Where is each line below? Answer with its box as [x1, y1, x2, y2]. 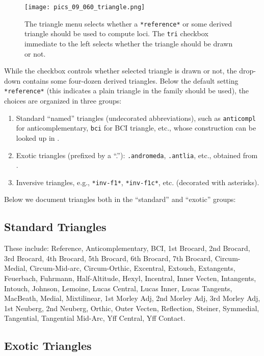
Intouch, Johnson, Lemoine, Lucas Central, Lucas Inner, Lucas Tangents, [4, 283, 232, 293]
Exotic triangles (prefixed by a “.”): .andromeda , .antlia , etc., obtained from [16, 149, 258, 160]
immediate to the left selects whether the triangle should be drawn [24, 38, 233, 48]
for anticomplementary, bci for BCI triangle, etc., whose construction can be [16, 122, 256, 133]
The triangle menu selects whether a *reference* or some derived [24, 18, 232, 29]
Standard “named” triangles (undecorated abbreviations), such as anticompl [16, 112, 256, 123]
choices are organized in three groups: [4, 95, 122, 106]
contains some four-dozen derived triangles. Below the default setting [22, 75, 239, 86]
